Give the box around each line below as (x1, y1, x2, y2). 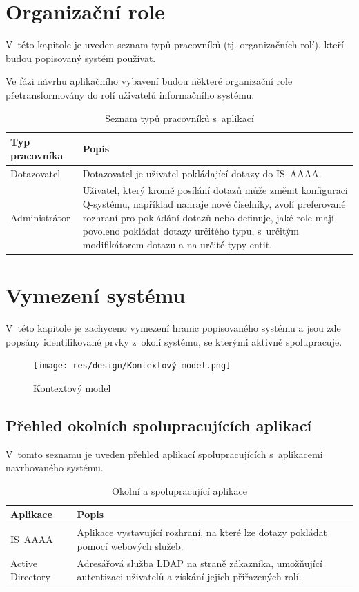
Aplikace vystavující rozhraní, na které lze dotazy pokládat (77, 525, 327, 540)
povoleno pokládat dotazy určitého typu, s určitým (82, 224, 299, 238)
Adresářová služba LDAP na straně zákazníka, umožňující (77, 555, 322, 570)
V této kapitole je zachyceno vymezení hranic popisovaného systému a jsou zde (6, 320, 341, 335)
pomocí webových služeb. (77, 538, 184, 553)
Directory (10, 569, 50, 584)
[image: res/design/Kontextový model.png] (33, 361, 231, 371)
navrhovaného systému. (6, 460, 104, 475)
